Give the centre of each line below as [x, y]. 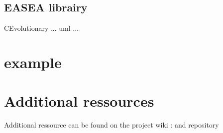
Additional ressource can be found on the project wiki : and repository [111, 125]
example [33, 62]
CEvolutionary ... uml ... [41, 28]
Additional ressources [79, 101]
